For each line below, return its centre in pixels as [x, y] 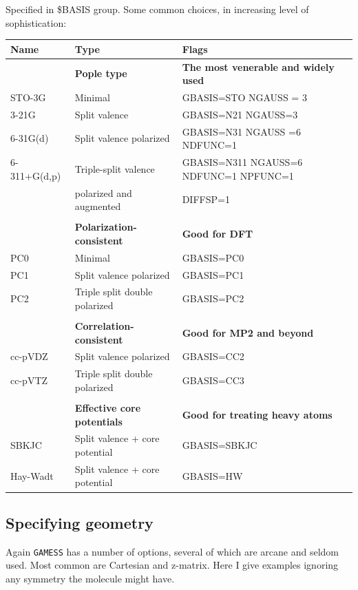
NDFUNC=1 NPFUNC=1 [238, 175]
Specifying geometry [80, 522]
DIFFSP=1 [206, 199]
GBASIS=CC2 [213, 356]
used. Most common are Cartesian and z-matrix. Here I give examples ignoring [172, 565]
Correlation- [104, 326]
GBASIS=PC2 [213, 298]
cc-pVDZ [29, 356]
